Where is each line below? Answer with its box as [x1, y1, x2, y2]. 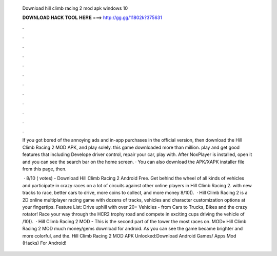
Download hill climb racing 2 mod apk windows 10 [22, 5, 128, 11]
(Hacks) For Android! [22, 240, 67, 246]
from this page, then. [22, 166, 67, 172]
